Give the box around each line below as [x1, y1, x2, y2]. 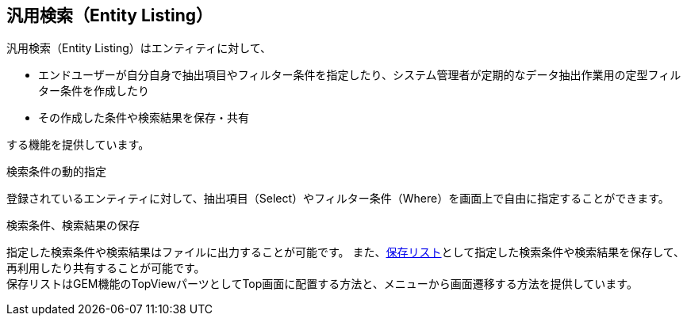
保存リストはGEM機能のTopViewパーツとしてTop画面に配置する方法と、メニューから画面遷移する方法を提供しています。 [6, 277, 638, 291]
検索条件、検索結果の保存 [6, 218, 140, 233]
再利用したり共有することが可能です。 [6, 261, 205, 275]
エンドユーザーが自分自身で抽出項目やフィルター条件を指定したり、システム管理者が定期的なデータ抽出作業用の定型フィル [38, 68, 681, 82]
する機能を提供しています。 [6, 138, 150, 152]
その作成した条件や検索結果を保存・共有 [38, 111, 249, 125]
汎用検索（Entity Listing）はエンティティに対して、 [6, 41, 272, 55]
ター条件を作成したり [38, 84, 149, 98]
